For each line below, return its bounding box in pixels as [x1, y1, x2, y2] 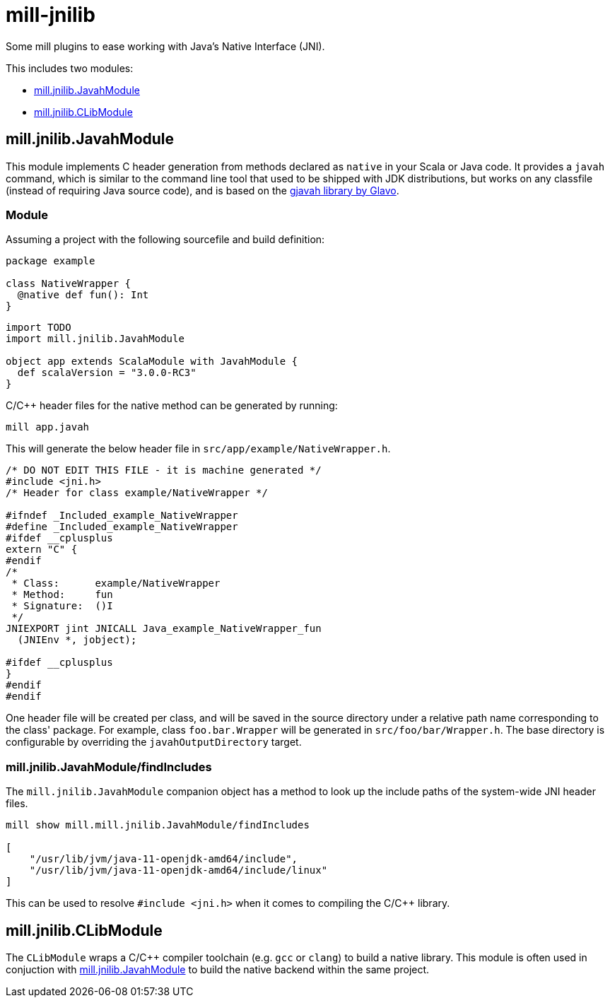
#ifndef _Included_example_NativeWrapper [6, 510, 238, 522]
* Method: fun [11, 589, 113, 601]
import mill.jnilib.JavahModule [6, 333, 184, 345]
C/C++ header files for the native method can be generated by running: [6, 399, 338, 412]
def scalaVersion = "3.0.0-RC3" [17, 367, 197, 379]
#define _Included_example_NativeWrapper [6, 521, 238, 533]
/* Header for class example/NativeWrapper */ [6, 487, 268, 499]
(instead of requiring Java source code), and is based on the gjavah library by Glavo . [6, 184, 399, 197]
